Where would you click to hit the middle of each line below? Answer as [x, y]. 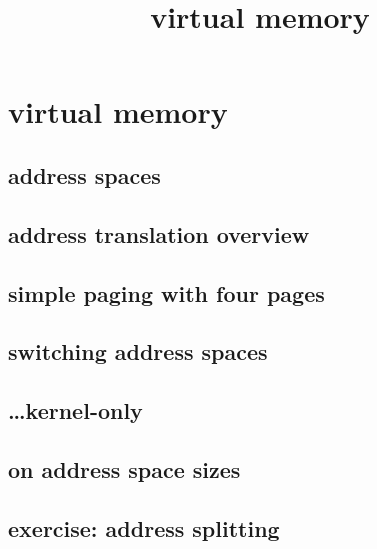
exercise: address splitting [144, 527]
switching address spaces [138, 351]
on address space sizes [124, 468]
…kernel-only [75, 410]
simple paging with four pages [166, 292]
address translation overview [159, 233]
